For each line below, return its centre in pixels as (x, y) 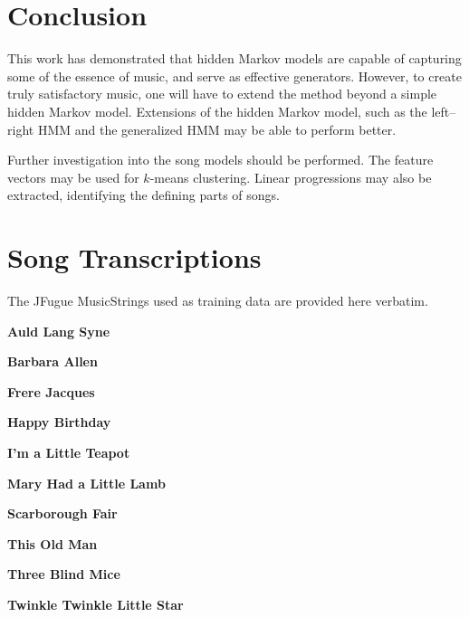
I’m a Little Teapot (69, 452)
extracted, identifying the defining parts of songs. (144, 195)
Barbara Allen (53, 361)
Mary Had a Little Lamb (86, 483)
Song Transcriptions (134, 257)
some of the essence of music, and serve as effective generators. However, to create (234, 76)
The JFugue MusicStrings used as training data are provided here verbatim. (218, 300)
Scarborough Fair (62, 513)
